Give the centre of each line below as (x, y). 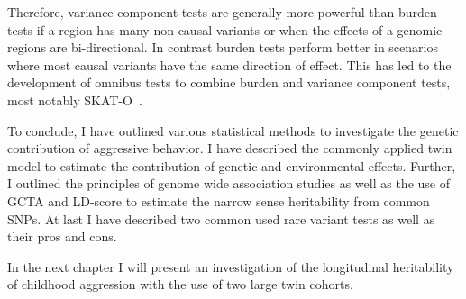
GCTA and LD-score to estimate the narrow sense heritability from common (219, 200)
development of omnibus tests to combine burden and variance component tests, (229, 82)
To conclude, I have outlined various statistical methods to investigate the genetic (233, 130)
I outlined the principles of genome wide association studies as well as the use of (228, 183)
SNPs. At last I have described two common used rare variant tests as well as (221, 218)
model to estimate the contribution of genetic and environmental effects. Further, (232, 165)
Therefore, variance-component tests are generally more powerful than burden (222, 12)
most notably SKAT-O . (75, 100)
